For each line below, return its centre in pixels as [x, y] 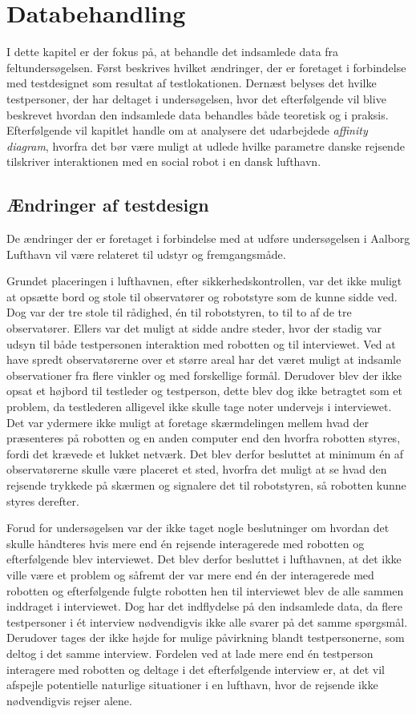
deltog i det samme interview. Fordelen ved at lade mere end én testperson [190, 653]
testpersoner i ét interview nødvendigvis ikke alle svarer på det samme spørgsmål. [207, 621]
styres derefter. [43, 500]
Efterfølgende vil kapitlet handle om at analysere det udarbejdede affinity [187, 130]
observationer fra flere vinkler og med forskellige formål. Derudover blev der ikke [204, 375]
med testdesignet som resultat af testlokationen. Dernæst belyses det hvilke [192, 83]
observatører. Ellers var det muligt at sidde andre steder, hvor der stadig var [194, 328]
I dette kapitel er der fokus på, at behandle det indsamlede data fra [173, 52]
